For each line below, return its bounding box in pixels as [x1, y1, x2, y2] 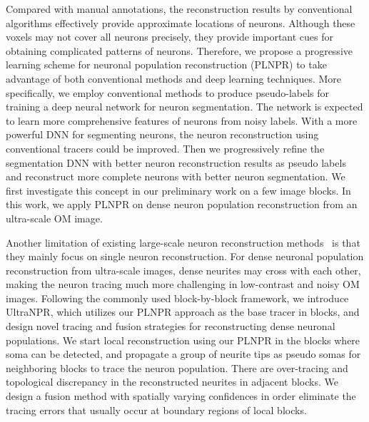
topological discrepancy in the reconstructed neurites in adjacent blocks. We [6, 374, 338, 389]
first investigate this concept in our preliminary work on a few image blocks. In [6, 182, 351, 197]
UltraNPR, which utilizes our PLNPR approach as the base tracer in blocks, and [6, 304, 360, 319]
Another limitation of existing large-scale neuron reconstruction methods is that [6, 235, 360, 249]
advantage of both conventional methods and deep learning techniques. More [6, 71, 342, 86]
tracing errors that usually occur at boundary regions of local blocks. [6, 402, 307, 417]
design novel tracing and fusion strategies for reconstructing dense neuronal [6, 319, 335, 334]
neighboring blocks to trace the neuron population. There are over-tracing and [6, 360, 348, 375]
